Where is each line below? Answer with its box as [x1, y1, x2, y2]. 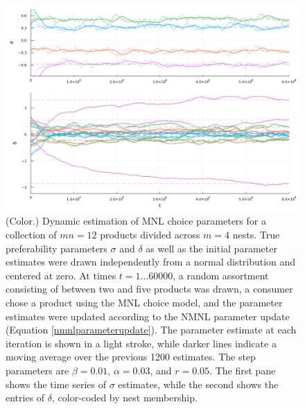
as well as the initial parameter [146, 241, 277, 255]
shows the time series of [6, 376, 106, 391]
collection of [6, 227, 57, 241]
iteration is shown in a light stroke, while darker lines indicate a [6, 336, 277, 350]
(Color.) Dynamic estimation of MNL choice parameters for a [6, 214, 266, 228]
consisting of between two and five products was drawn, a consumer [6, 281, 293, 296]
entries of [6, 390, 45, 405]
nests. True [232, 227, 280, 241]
